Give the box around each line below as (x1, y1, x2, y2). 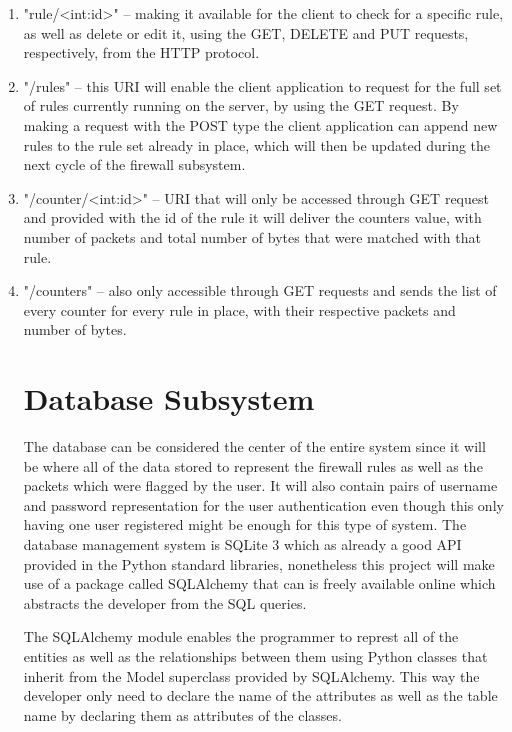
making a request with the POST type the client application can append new (23, 114, 498, 135)
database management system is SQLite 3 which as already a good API (23, 534, 462, 554)
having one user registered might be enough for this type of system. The (23, 514, 467, 535)
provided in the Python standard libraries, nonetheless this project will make (23, 553, 495, 574)
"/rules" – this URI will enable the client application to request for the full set (23, 75, 502, 96)
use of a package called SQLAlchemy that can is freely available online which (23, 573, 496, 594)
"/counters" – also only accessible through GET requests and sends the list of (23, 280, 497, 301)
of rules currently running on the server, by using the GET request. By (23, 95, 459, 116)
